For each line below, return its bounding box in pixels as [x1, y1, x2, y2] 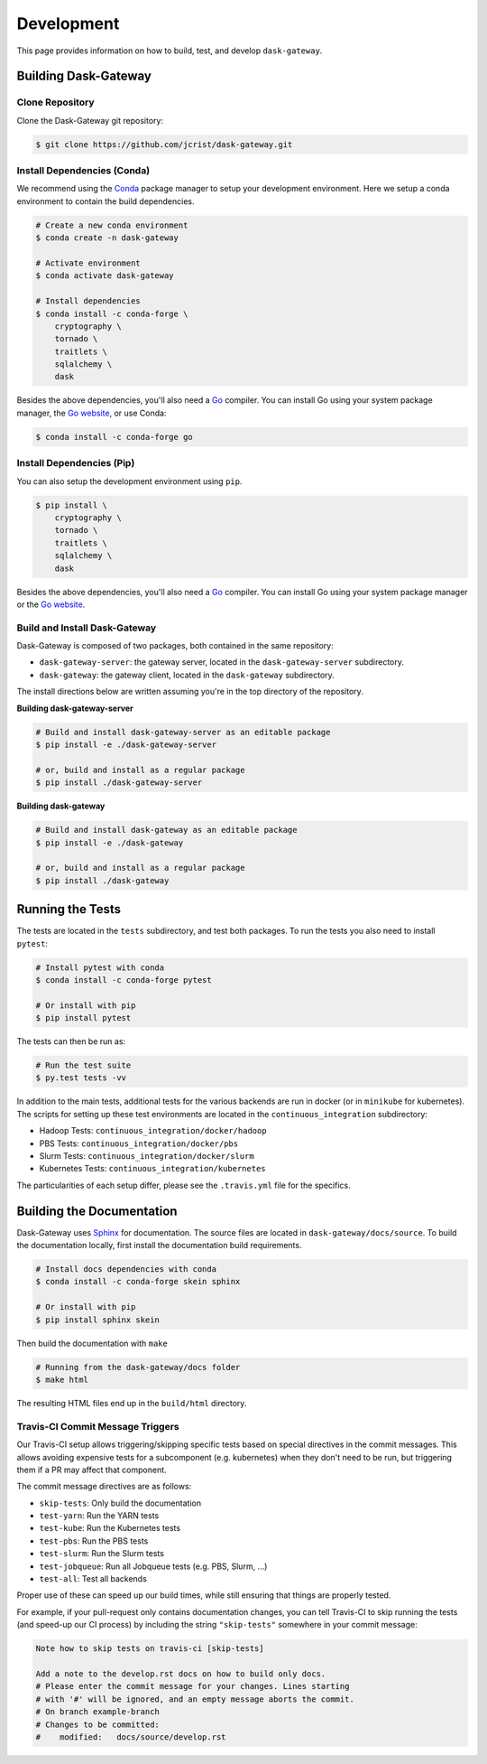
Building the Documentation [16, 1203, 178, 1218]
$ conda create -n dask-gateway [35, 233, 179, 243]
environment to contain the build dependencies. [16, 195, 195, 207]
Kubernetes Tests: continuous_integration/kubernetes [39, 1163, 266, 1174]
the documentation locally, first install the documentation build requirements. [16, 1240, 302, 1251]
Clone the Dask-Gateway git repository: [16, 115, 164, 126]
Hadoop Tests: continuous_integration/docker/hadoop [39, 1125, 267, 1136]
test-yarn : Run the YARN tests [39, 1510, 160, 1521]
